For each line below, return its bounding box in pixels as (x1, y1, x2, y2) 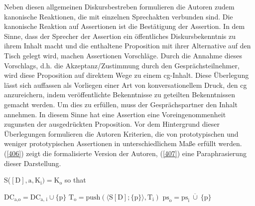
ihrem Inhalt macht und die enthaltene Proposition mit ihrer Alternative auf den (4, 40, 251, 51)
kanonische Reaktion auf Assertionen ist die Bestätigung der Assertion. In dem (4, 21, 245, 31)
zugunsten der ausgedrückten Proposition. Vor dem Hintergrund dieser (4, 119, 220, 129)
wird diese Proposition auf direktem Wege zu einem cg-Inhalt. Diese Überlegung (4, 70, 249, 80)
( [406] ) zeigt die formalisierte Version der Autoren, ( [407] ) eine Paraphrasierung (4, 148, 247, 158)
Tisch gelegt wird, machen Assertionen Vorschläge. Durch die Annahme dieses (4, 50, 242, 60)
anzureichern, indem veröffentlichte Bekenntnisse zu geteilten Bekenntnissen (4, 89, 235, 100)
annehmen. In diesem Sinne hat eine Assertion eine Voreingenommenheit (4, 109, 226, 119)
